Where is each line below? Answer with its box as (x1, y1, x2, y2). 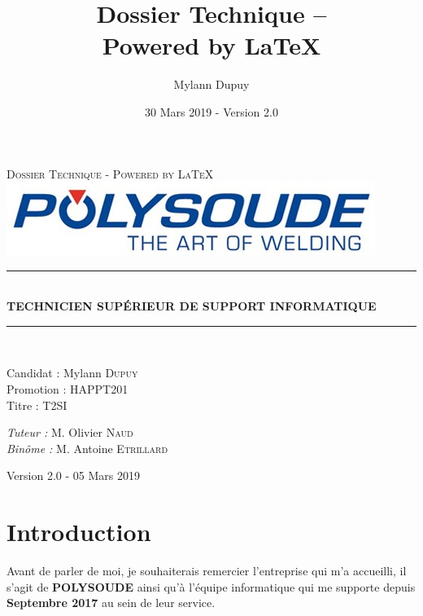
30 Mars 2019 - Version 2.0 (145, 103, 278, 120)
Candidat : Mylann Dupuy (7, 364, 138, 381)
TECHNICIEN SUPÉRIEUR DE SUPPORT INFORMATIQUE (7, 297, 377, 315)
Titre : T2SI (7, 396, 68, 413)
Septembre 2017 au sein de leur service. (7, 594, 216, 611)
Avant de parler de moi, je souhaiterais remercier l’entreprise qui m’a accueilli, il (7, 562, 407, 579)
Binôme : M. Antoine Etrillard (7, 439, 168, 456)
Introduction (7, 515, 151, 548)
